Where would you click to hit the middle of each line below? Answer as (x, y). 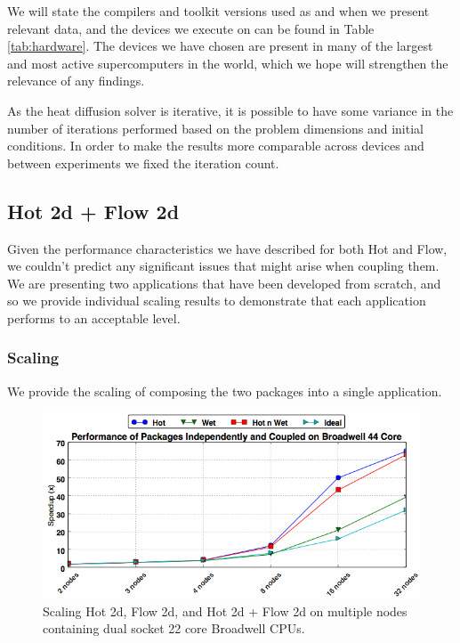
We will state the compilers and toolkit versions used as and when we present (218, 11)
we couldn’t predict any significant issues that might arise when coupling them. (223, 266)
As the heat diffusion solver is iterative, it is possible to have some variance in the (230, 110)
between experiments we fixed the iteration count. (143, 163)
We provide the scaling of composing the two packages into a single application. (225, 391)
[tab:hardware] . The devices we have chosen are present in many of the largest (220, 46)
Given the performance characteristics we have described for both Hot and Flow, (227, 248)
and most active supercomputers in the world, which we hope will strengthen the (228, 63)
